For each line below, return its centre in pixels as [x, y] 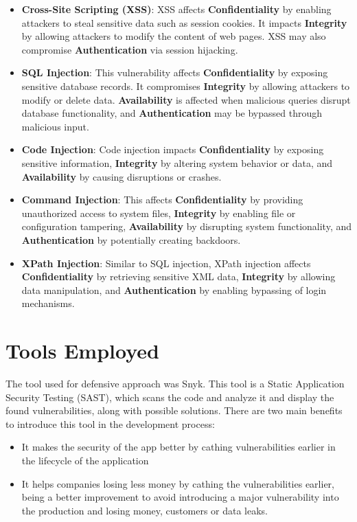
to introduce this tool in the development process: [110, 423]
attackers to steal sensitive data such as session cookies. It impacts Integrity [184, 22]
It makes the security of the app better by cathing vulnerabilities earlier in [178, 447]
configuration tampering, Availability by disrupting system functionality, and [187, 226]
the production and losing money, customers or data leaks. [145, 510]
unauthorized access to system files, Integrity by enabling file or [159, 213]
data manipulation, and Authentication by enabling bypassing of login [174, 290]
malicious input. [55, 126]
